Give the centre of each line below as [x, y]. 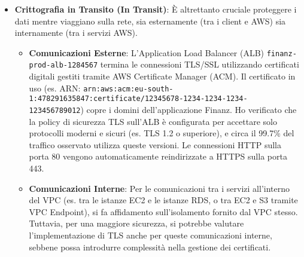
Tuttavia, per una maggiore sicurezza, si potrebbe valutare [136, 223]
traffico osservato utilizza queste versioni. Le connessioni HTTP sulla [155, 144]
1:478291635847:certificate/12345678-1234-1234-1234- [138, 99]
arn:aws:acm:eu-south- [128, 89]
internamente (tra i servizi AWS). [76, 33]
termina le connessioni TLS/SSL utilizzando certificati [200, 64]
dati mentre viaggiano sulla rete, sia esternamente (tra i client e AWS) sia [150, 21]
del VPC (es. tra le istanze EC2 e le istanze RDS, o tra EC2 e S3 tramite [163, 200]
